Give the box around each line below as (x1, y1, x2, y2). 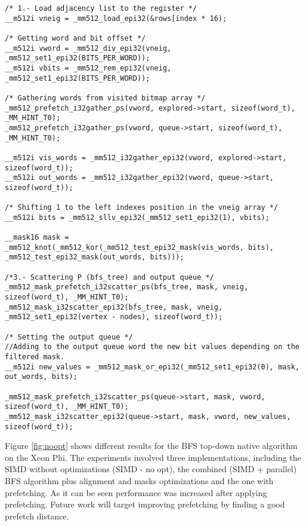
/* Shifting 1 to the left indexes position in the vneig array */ (5, 203, 279, 212)
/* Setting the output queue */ (5, 332, 133, 341)
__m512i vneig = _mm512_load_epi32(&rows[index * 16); (5, 14, 227, 23)
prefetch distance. (5, 509, 69, 522)
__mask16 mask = (5, 233, 69, 242)
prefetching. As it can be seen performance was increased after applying (5, 486, 267, 499)
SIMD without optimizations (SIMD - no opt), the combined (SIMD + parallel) (5, 463, 297, 475)
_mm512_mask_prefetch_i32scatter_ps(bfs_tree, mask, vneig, (5, 283, 249, 292)
